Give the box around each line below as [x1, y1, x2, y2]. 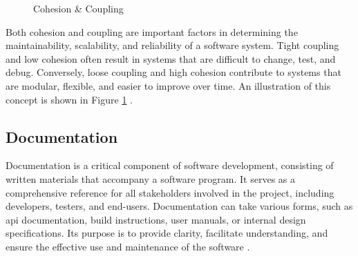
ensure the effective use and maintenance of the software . [6, 239, 250, 253]
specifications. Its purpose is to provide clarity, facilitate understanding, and [6, 226, 328, 240]
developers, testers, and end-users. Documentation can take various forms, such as [6, 199, 353, 213]
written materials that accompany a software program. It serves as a [6, 171, 296, 186]
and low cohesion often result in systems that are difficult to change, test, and [6, 51, 336, 66]
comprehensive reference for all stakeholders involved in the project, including [6, 185, 335, 199]
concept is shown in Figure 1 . [6, 92, 133, 106]
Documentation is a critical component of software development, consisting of [6, 158, 334, 173]
